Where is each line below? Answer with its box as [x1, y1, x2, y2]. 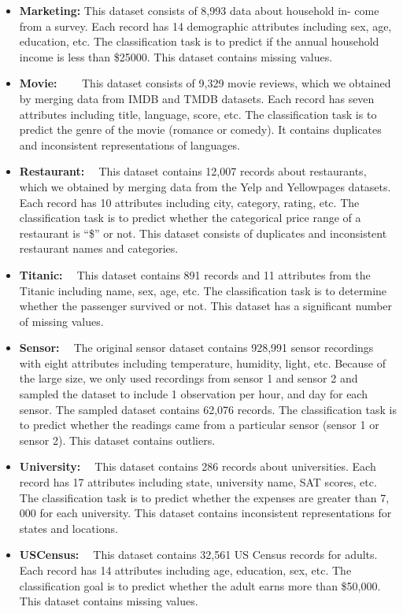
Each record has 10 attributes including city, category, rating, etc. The [19, 194, 360, 210]
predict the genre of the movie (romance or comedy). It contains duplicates [19, 121, 382, 138]
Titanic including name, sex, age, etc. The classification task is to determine [19, 282, 387, 298]
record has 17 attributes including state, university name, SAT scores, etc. [19, 474, 377, 490]
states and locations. [19, 520, 118, 536]
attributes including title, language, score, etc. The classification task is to [19, 105, 377, 122]
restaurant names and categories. [19, 240, 179, 257]
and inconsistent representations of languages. [19, 136, 240, 153]
